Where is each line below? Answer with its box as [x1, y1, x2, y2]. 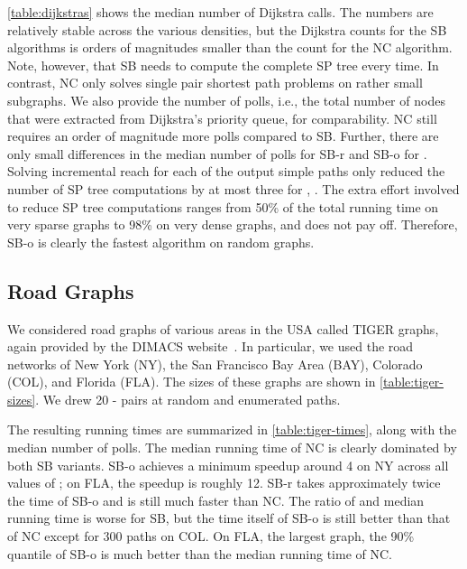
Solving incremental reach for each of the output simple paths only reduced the [7, 162, 445, 181]
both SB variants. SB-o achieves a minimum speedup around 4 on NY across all [7, 455, 449, 474]
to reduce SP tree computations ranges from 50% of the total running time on [7, 197, 439, 216]
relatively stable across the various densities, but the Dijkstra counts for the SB [7, 20, 447, 39]
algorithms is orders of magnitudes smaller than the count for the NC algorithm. [7, 38, 453, 57]
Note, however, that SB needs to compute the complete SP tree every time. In [7, 55, 439, 74]
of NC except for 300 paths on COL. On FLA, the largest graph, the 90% [7, 527, 415, 546]
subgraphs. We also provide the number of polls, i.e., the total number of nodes [7, 90, 445, 109]
